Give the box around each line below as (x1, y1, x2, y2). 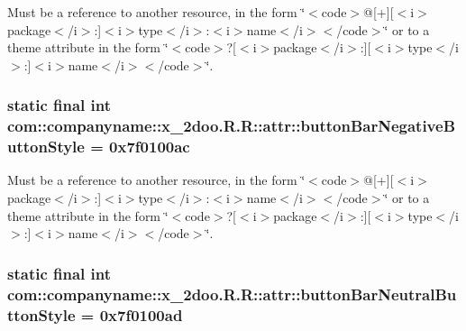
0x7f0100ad (99, 303, 183, 326)
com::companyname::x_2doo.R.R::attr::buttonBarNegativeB (7, 115, 456, 137)
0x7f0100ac (109, 135, 190, 158)
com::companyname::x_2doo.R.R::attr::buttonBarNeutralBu (7, 282, 457, 305)
